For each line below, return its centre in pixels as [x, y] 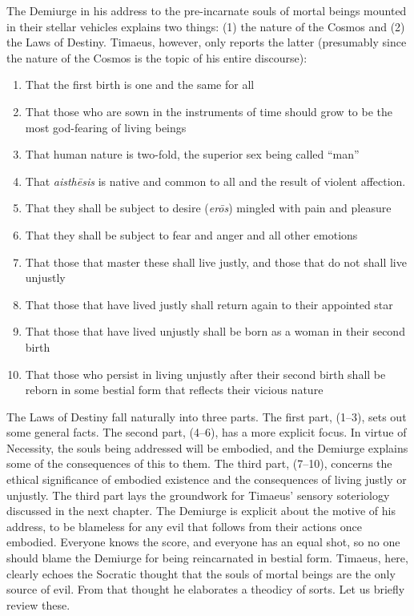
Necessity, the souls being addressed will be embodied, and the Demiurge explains [207, 447]
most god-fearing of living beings [106, 127]
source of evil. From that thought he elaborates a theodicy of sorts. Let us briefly [206, 589]
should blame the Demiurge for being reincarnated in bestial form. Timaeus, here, [207, 558]
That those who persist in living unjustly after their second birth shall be [205, 374]
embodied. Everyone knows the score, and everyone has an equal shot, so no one [203, 542]
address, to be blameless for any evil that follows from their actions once [184, 526]
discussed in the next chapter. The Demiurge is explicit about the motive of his [201, 511]
